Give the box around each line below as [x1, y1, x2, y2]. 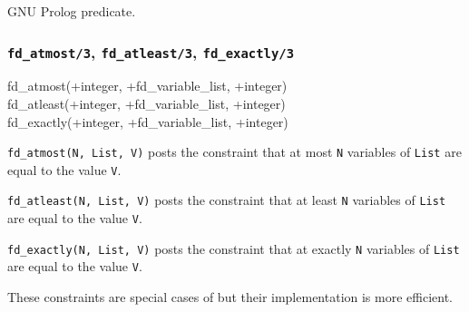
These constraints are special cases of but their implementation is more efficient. [7, 288, 454, 307]
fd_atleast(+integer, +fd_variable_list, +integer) [7, 93, 286, 112]
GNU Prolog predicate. [7, 2, 136, 20]
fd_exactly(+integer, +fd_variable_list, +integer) [7, 112, 288, 131]
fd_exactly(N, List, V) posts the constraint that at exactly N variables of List [7, 239, 460, 258]
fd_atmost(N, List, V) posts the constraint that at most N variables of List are [7, 142, 462, 161]
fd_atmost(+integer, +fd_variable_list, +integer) [7, 76, 288, 95]
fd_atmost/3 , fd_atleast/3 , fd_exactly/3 [7, 40, 295, 63]
